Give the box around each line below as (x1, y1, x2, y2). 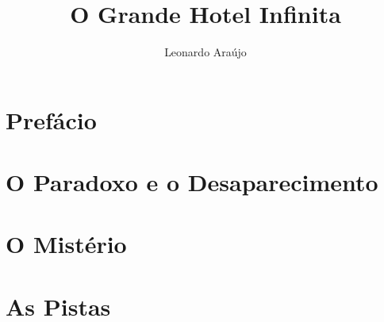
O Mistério (6, 228, 127, 260)
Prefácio (6, 103, 97, 136)
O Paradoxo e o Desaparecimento (6, 166, 378, 198)
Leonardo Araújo (164, 44, 247, 60)
